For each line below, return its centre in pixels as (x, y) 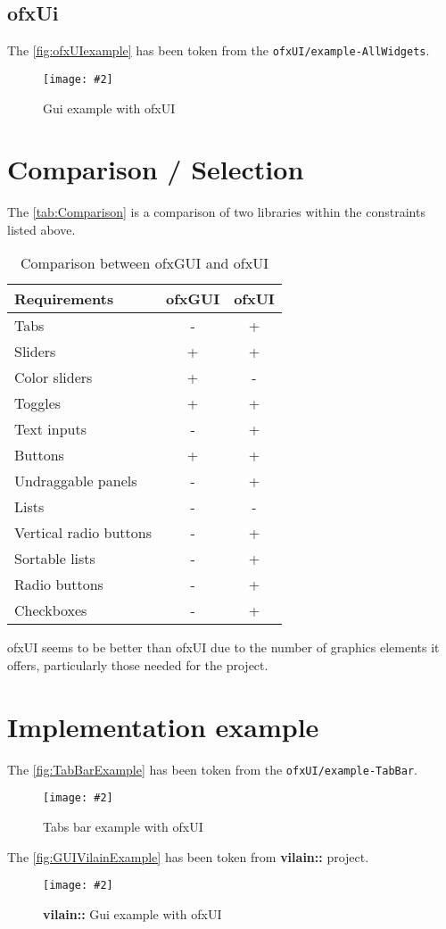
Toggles (38, 403)
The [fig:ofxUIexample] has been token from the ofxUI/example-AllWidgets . (219, 50)
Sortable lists (55, 559)
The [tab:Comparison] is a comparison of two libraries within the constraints (216, 212)
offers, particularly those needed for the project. (138, 665)
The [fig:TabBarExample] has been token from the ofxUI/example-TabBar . (212, 769)
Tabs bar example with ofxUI (123, 827)
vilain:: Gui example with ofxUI (132, 913)
